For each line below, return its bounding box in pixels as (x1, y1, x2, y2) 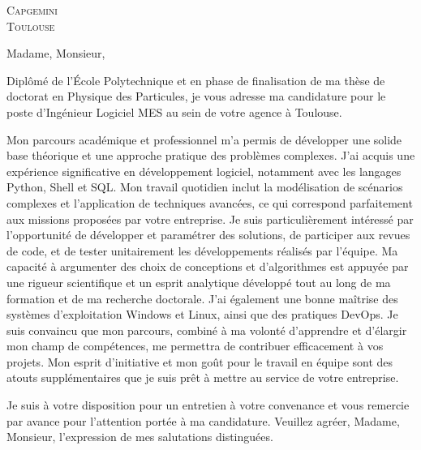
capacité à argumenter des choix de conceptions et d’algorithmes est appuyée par (6, 258, 409, 275)
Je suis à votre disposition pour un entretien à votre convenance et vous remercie (6, 396, 410, 414)
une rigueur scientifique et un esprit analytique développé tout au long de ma (6, 273, 391, 290)
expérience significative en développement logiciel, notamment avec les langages (6, 162, 402, 179)
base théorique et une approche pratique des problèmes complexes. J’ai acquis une (6, 147, 415, 164)
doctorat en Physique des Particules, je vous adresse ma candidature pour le (6, 88, 386, 105)
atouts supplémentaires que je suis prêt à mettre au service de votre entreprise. (6, 369, 399, 386)
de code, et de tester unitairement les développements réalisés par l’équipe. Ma (6, 242, 398, 259)
